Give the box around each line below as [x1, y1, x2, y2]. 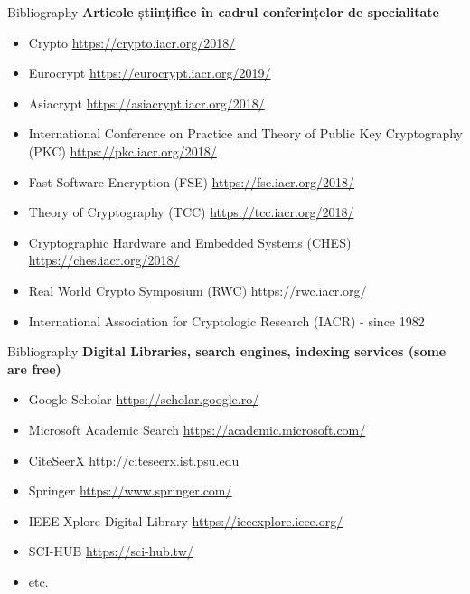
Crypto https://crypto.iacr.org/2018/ [28, 33, 236, 52]
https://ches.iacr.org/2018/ [28, 250, 180, 269]
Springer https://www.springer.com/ [28, 481, 232, 500]
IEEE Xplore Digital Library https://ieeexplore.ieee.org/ [28, 511, 343, 530]
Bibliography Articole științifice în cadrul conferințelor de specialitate [7, 3, 439, 21]
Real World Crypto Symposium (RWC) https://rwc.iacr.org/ [28, 280, 367, 299]
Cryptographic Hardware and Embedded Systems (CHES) [28, 232, 352, 251]
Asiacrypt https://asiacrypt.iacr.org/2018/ [28, 93, 265, 112]
